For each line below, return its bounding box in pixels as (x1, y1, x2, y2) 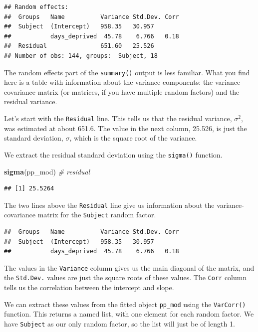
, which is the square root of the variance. (69, 133, 197, 143)
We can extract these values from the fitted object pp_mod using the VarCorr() (4, 299, 246, 309)
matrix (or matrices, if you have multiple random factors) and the (37, 86, 240, 97)
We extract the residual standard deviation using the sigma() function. (4, 149, 223, 160)
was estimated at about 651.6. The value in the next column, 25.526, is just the (4, 123, 247, 133)
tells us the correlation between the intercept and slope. (4, 282, 174, 293)
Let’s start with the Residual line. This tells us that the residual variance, (4, 113, 232, 123)
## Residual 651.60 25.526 (4, 42, 154, 50)
